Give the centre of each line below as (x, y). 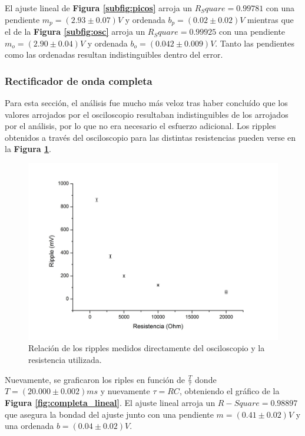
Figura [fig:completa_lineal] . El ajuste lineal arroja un (110, 402)
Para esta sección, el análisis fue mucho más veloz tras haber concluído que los (146, 103)
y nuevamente (125, 391)
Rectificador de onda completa (79, 80)
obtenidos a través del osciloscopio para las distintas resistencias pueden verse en (150, 137)
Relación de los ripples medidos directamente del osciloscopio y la (147, 348)
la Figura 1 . (28, 149)
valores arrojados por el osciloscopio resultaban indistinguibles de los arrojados (147, 114)
